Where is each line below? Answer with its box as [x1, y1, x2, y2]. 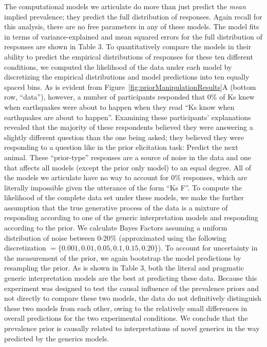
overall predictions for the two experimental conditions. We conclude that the [4, 313, 248, 323]
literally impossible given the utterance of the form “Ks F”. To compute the [4, 182, 242, 192]
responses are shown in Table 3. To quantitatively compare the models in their [4, 41, 252, 52]
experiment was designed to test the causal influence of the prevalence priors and [4, 282, 259, 293]
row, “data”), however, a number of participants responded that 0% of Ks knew [4, 91, 255, 102]
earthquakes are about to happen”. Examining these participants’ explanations [4, 111, 251, 122]
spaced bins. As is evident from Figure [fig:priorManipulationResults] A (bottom [4, 81, 256, 92]
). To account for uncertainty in [158, 242, 258, 253]
